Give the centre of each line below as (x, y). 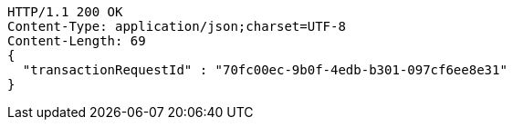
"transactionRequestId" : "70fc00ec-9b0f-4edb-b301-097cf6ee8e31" (265, 70)
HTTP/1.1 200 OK (65, 12)
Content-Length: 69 (77, 41)
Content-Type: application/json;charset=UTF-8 (177, 26)
